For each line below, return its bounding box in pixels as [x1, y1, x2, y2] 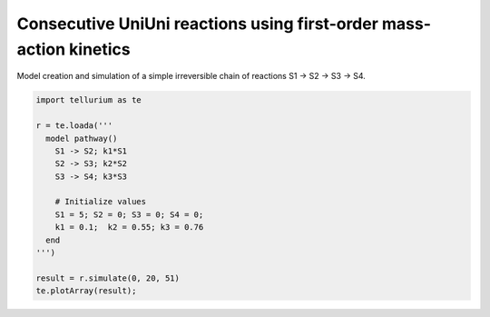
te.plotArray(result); [35, 286, 137, 296]
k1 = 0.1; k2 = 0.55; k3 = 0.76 [54, 223, 204, 233]
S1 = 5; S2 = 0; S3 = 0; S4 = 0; [54, 209, 204, 220]
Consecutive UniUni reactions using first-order [16, 14, 378, 34]
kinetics [68, 39, 131, 59]
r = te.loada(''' [35, 121, 113, 131]
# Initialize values [54, 196, 147, 207]
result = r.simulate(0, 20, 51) [35, 272, 181, 283]
